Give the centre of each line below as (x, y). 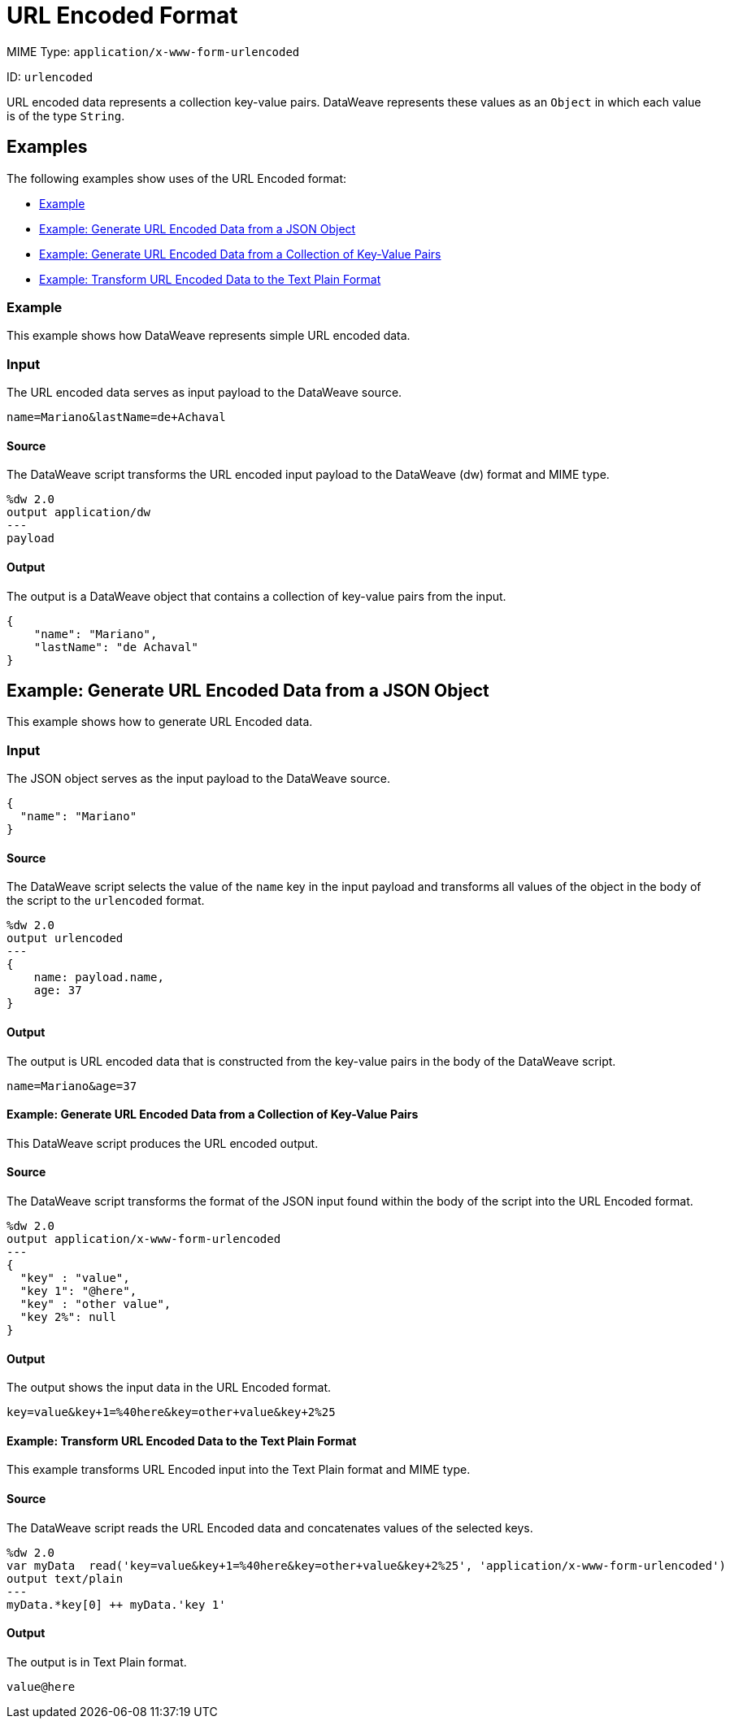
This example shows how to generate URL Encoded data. (160, 722)
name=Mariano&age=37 (72, 1086)
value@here (41, 1686)
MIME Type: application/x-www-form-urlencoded (153, 51)
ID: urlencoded (50, 76)
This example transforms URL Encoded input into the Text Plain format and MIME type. (239, 1470)
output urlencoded (65, 939)
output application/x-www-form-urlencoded (144, 1239)
